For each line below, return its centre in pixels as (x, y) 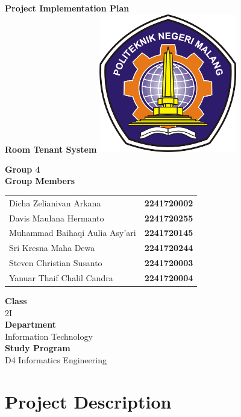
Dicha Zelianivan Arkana (55, 202)
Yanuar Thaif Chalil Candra (61, 278)
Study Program (38, 348)
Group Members (40, 181)
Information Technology (49, 336)
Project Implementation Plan (67, 8)
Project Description (88, 401)
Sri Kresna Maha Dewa (52, 248)
